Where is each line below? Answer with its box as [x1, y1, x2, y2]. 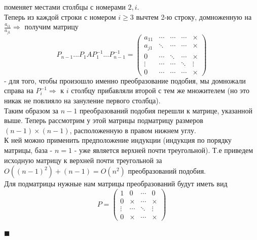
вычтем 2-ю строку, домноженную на [136, 11, 252, 22]
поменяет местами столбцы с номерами [4, 2, 126, 12]
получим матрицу [24, 21, 79, 32]
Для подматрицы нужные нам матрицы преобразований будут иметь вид [4, 178, 228, 189]
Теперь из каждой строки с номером [4, 11, 116, 22]
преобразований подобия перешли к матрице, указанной [79, 105, 253, 115]
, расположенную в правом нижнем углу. [69, 125, 196, 135]
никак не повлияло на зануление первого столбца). [4, 95, 161, 105]
